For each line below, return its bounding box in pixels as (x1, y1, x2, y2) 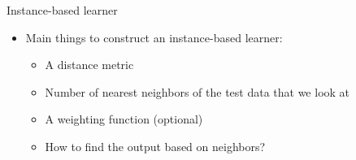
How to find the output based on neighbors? (45, 137, 266, 154)
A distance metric (45, 56, 134, 73)
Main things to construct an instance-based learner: (25, 28, 283, 45)
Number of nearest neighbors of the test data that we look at (45, 83, 350, 100)
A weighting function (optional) (45, 110, 203, 128)
